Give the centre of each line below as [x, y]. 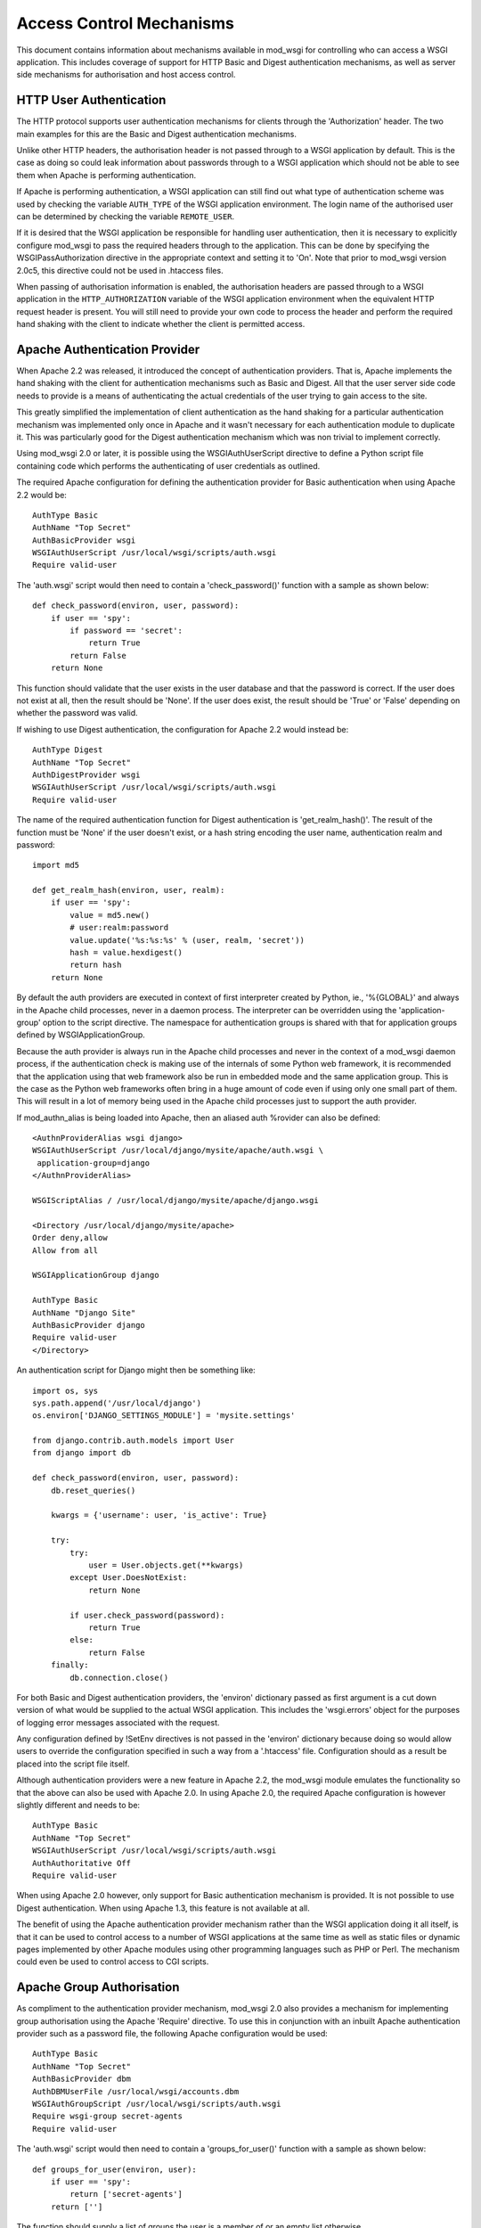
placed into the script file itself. [73, 1764]
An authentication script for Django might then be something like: [136, 1370]
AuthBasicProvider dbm [82, 2079]
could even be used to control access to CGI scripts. [113, 1962]
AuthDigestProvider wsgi [86, 774]
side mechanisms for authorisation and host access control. [126, 75]
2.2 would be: [41, 495]
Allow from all [65, 1250]
